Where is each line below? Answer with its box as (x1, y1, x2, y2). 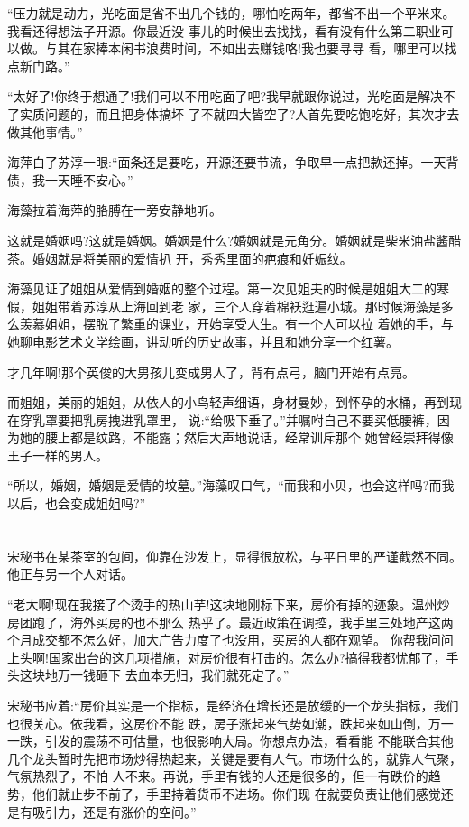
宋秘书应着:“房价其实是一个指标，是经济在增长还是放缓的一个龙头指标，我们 (7, 696, 459, 714)
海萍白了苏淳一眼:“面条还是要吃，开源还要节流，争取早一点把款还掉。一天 (7, 153, 446, 172)
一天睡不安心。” (44, 170, 133, 189)
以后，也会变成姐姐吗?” (7, 494, 146, 513)
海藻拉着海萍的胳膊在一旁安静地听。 (7, 200, 222, 219)
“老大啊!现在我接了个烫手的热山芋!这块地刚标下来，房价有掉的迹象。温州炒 (7, 595, 450, 614)
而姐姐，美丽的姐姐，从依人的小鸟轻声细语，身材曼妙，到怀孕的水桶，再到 (7, 393, 449, 412)
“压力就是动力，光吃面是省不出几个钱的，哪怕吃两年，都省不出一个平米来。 (7, 4, 455, 22)
